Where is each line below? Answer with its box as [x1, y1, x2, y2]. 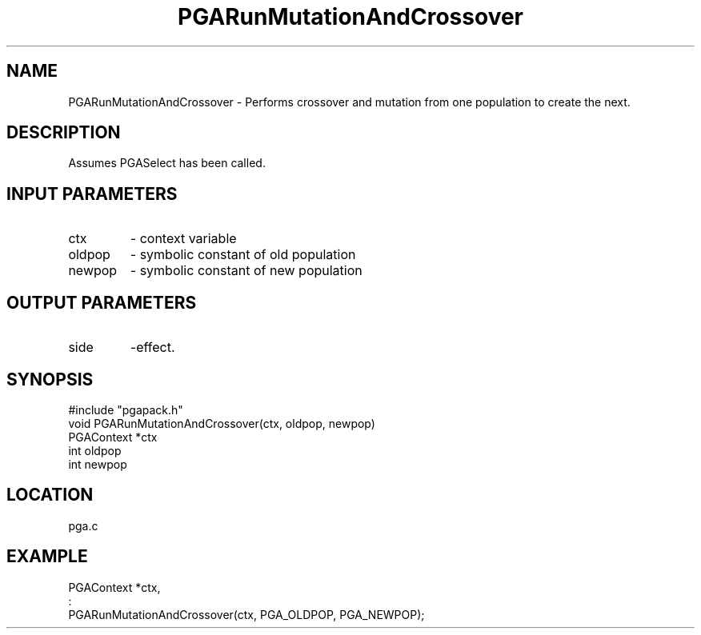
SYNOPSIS [6, 369, 94, 389]
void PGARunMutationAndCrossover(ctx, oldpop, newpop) [68, 416, 375, 430]
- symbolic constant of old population [130, 246, 356, 263]
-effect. [130, 339, 175, 356]
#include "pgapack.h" [68, 402, 183, 417]
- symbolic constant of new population [130, 262, 363, 279]
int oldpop [68, 443, 122, 457]
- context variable [130, 230, 237, 247]
